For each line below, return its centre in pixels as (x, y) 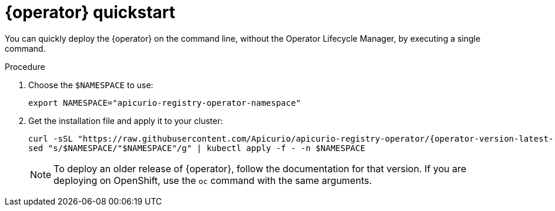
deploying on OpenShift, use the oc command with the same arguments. (213, 180)
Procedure (25, 66)
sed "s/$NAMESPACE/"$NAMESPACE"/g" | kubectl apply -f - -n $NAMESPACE (197, 148)
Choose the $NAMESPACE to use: (91, 85)
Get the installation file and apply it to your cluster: (126, 120)
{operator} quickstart (90, 12)
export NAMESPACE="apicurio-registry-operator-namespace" (165, 103)
